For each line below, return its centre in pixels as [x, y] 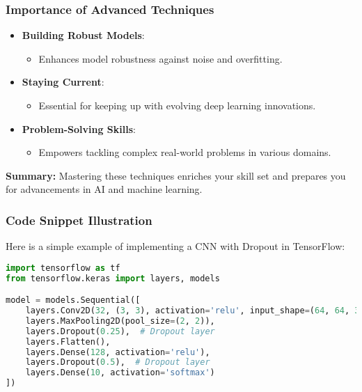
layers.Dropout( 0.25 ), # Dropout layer [120, 331]
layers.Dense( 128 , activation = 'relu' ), [118, 352]
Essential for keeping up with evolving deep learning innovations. [177, 105]
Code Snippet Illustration [79, 220]
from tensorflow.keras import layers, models [113, 278]
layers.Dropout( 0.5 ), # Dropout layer [118, 362]
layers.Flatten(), [68, 342]
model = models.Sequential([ [73, 300]
